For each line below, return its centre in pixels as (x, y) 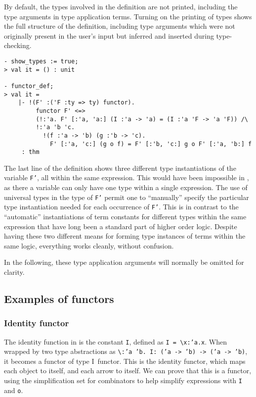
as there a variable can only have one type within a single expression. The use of (126, 187)
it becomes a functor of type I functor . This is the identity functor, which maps (125, 361)
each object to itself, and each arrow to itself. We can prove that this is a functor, (128, 371)
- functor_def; (29, 86)
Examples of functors (59, 298)
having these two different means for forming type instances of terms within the (125, 236)
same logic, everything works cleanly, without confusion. (89, 245)
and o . (14, 390)
